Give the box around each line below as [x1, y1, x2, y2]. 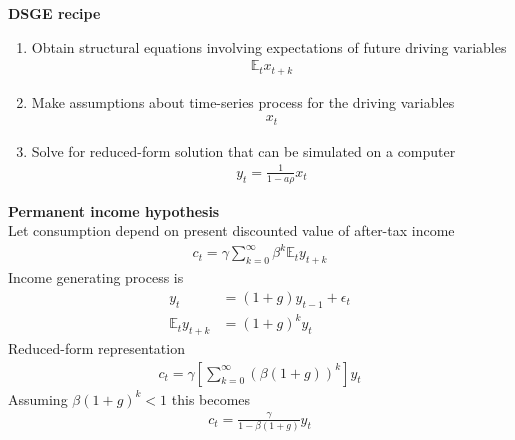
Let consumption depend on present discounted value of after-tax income [8, 220, 455, 241]
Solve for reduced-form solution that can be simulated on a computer [31, 140, 456, 161]
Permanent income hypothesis [8, 200, 220, 221]
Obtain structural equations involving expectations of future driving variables [31, 36, 507, 57]
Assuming [8, 388, 68, 409]
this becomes [171, 388, 251, 409]
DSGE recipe [8, 3, 101, 23]
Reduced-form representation [8, 337, 185, 358]
